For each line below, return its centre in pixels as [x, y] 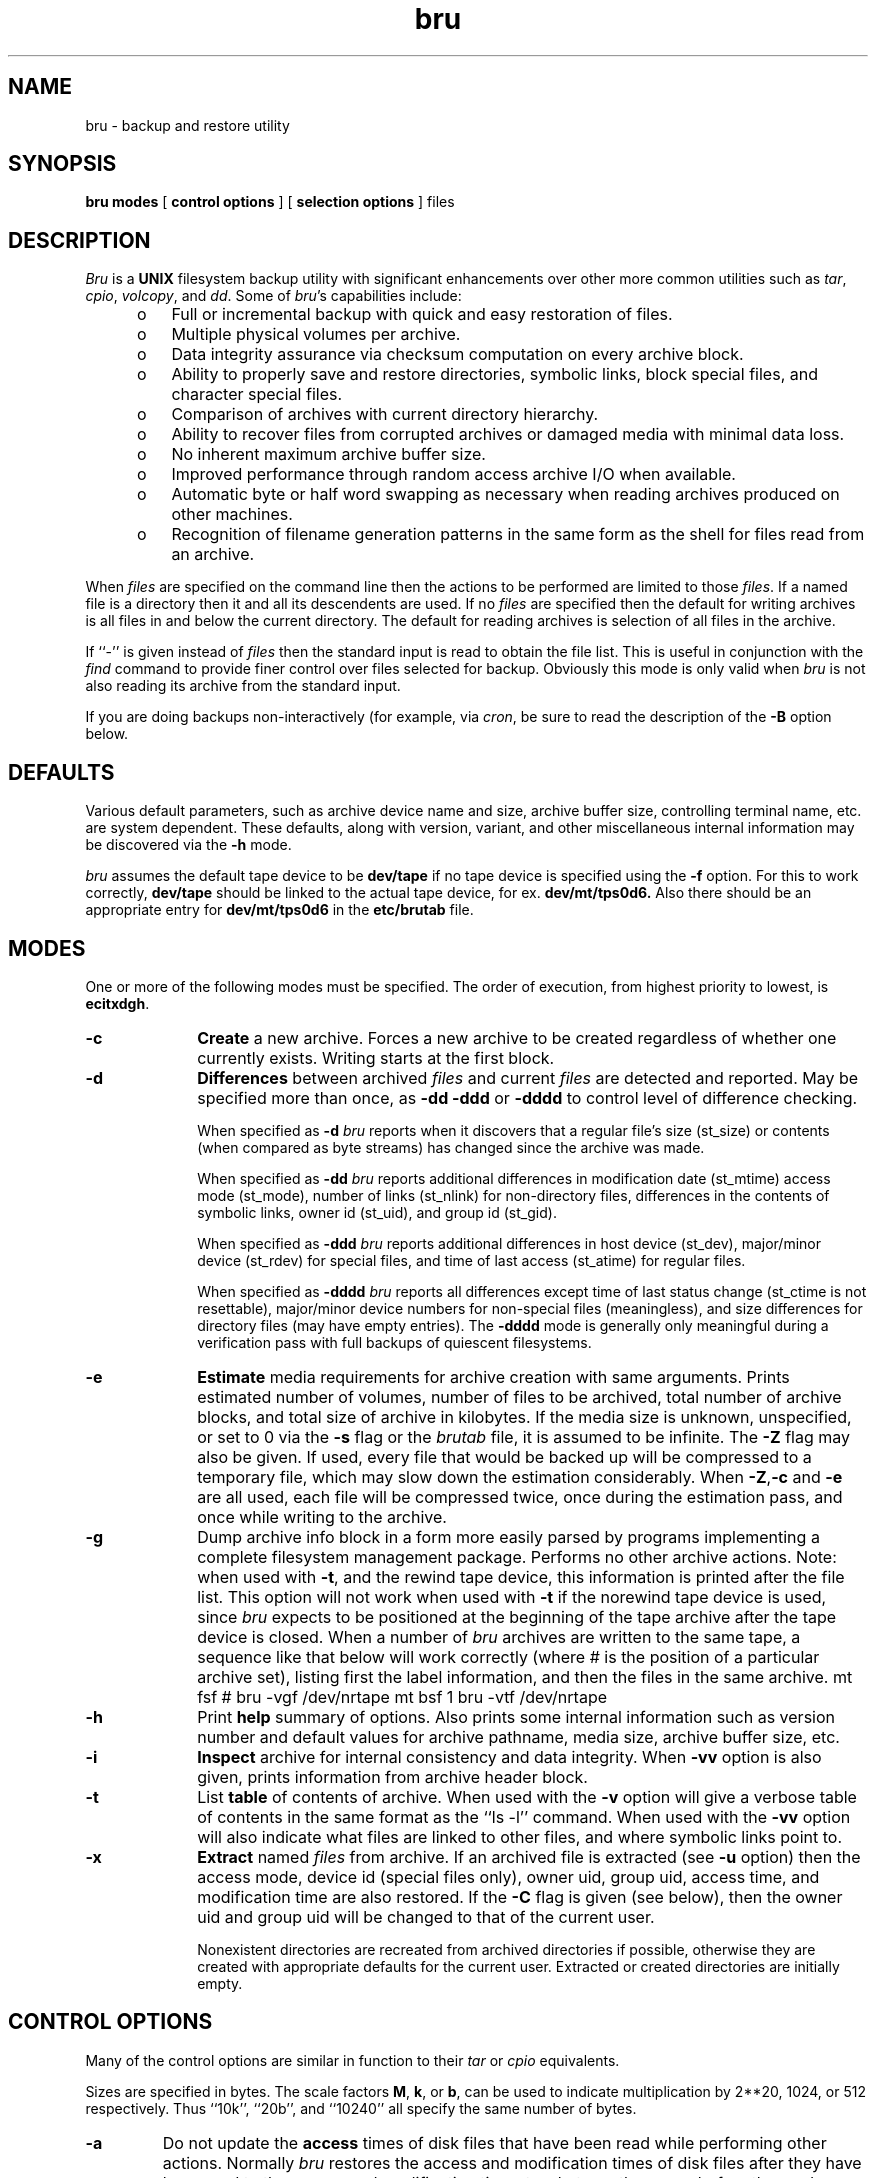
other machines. [232, 514]
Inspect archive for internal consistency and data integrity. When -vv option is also [509, 1756]
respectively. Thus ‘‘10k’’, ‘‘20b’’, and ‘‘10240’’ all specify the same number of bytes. [361, 2108]
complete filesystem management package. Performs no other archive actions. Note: [517, 1556]
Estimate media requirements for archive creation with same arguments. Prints [493, 1376]
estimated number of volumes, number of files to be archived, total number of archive [519, 1396]
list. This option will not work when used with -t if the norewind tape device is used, [512, 1596]
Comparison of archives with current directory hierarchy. [385, 414]
